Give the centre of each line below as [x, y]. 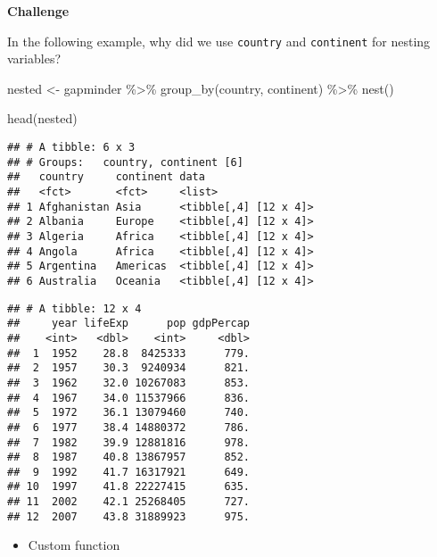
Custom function [74, 545]
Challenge [38, 11]
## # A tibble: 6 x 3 [71, 148]
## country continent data [106, 177]
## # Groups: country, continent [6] [125, 162]
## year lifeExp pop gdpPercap [129, 324]
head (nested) [42, 118]
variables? [34, 58]
